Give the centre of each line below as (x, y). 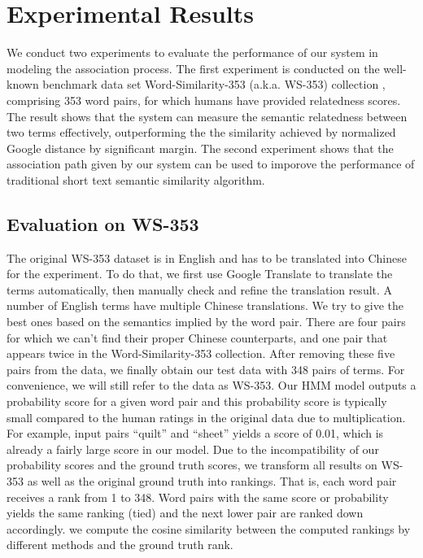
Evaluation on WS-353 (103, 223)
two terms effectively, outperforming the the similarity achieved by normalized (201, 132)
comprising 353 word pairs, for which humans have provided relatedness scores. (204, 100)
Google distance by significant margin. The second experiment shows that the (200, 148)
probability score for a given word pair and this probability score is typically (197, 401)
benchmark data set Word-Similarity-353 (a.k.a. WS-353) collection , (214, 84)
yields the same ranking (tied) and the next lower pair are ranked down (185, 513)
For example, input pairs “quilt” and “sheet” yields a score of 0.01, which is (195, 433)
